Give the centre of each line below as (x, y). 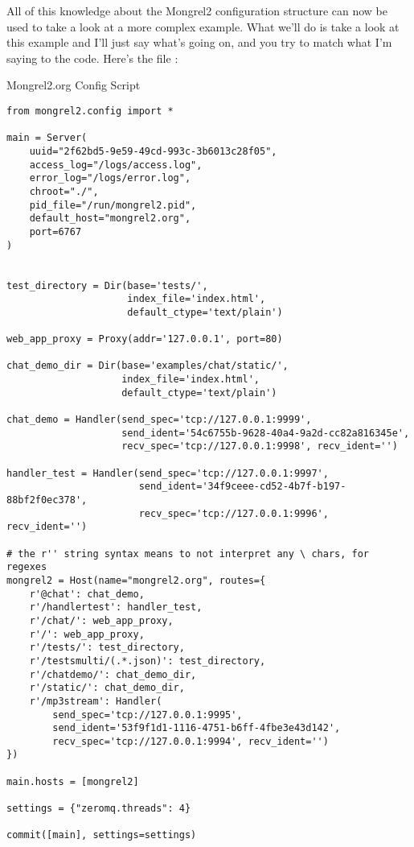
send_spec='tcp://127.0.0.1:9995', (148, 715)
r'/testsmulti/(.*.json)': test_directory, (148, 661)
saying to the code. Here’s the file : (92, 58)
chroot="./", (64, 191)
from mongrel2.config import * (90, 111)
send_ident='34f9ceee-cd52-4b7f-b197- (242, 487)
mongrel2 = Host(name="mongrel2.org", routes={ (136, 580)
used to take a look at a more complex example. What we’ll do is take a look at (203, 26)
